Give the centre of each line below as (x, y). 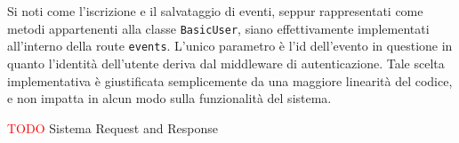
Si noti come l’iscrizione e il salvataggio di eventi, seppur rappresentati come (215, 11)
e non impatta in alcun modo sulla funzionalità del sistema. (169, 98)
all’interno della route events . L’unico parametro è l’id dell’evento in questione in (230, 46)
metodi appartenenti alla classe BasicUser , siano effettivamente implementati (218, 28)
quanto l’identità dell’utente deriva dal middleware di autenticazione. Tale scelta (226, 63)
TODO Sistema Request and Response (113, 127)
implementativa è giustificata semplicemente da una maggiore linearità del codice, (230, 80)
